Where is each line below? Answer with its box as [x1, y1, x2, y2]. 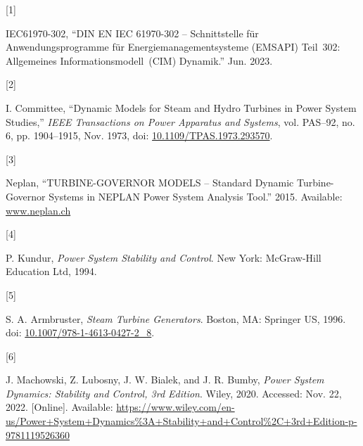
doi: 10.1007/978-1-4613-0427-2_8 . [6, 325, 155, 340]
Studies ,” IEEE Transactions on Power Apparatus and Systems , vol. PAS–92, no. [6, 114, 355, 129]
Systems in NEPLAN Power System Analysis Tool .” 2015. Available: [49, 189, 343, 203]
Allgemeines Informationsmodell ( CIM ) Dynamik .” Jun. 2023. [6, 53, 273, 68]
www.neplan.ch [6, 203, 71, 217]
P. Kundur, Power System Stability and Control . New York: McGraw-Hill [6, 250, 321, 265]
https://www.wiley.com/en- [116, 400, 235, 414]
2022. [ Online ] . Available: [6, 400, 113, 414]
